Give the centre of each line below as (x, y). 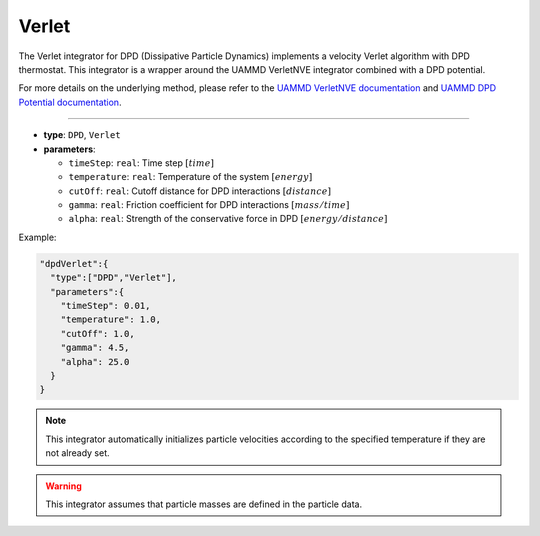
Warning (63, 486)
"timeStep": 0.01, (105, 305)
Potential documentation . (70, 102)
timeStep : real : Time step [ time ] (141, 162)
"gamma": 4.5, (95, 348)
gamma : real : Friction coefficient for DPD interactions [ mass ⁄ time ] (209, 205)
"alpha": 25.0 (95, 361)
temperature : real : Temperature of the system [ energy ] (190, 177)
